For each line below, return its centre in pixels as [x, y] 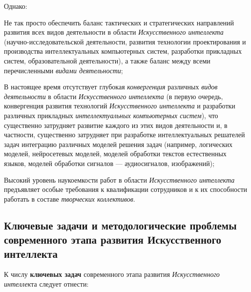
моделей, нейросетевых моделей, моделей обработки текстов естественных [115, 154]
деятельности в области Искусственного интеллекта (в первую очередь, [114, 96]
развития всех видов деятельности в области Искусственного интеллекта [114, 32]
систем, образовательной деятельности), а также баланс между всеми [107, 60]
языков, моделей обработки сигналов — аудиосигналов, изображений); [109, 163]
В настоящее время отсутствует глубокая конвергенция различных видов [111, 87]
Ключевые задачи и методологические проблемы [120, 225]
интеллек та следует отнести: [46, 283]
